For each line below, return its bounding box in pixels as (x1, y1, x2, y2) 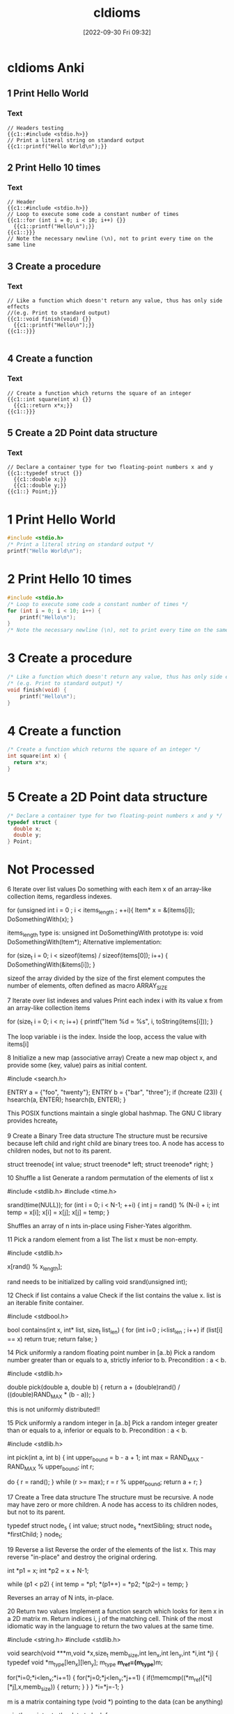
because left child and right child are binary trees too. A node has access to (7, 1139, 225, 1147)
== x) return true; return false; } (7, 1334, 98, 1343)
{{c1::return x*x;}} (13, 402, 73, 409)
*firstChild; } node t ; (7, 1530, 63, 1541)
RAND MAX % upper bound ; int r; (7, 1462, 95, 1472)
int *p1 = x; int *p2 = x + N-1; (7, 1567, 89, 1575)
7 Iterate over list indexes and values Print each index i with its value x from (7, 996, 223, 1004)
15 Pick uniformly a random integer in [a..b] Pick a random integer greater (7, 1419, 218, 1427)
